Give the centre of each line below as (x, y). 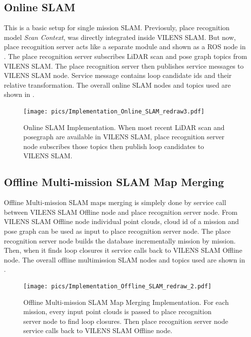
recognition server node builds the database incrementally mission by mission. (120, 240)
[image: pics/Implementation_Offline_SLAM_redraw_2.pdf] (117, 286)
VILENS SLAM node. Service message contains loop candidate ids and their (118, 75)
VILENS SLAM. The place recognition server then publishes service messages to (124, 66)
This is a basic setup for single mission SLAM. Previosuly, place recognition (117, 28)
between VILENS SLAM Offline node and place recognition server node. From (121, 212)
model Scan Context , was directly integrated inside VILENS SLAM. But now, (120, 37)
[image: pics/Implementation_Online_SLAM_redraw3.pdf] (114, 111)
